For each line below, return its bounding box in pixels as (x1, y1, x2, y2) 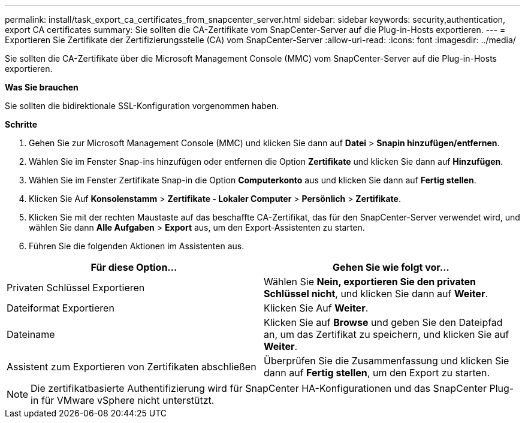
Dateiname (7, 328, 55, 340)
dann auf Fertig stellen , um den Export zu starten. (264, 367, 490, 379)
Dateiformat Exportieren (7, 302, 114, 314)
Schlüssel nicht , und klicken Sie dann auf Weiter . (264, 288, 488, 300)
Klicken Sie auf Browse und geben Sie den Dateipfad (264, 316, 503, 328)
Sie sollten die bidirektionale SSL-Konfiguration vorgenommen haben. (5, 101, 279, 111)
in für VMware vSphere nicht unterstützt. (31, 394, 215, 406)
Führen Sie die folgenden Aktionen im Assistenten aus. (29, 241, 245, 251)
